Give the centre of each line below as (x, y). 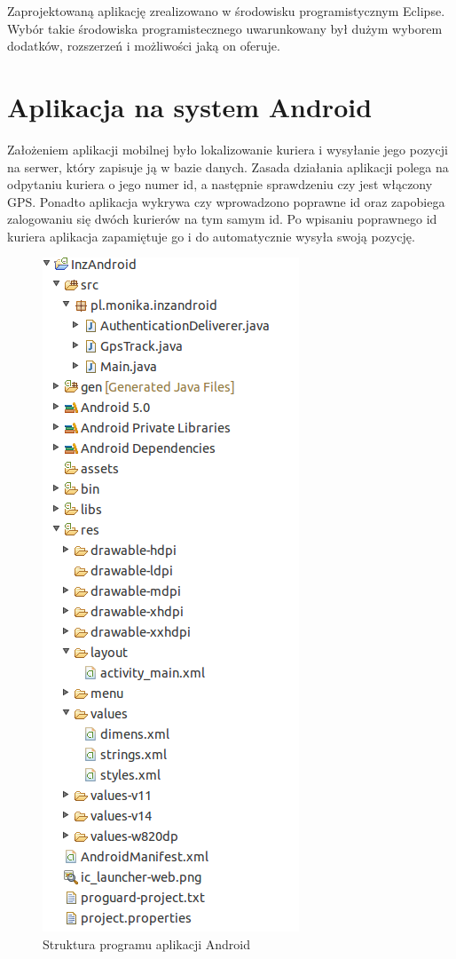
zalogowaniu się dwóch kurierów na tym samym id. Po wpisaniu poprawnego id (222, 219)
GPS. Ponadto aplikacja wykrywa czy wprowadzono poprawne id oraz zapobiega (226, 201)
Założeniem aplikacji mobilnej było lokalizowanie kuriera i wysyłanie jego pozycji (228, 149)
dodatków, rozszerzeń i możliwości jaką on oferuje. (144, 46)
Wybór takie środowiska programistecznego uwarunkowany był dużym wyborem (225, 28)
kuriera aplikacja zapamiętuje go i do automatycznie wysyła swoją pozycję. (211, 236)
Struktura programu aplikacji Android (146, 944)
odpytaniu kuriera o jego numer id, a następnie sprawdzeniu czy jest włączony (220, 184)
